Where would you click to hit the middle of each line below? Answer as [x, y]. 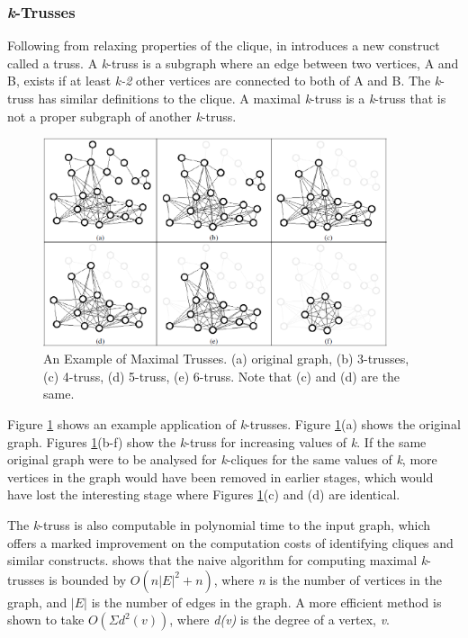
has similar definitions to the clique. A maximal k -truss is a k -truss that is [242, 98]
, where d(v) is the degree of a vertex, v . [279, 620]
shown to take [46, 620]
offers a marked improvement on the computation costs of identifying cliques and [230, 542]
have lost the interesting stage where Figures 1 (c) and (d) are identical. [204, 494]
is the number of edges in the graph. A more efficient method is [266, 602]
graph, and [37, 602]
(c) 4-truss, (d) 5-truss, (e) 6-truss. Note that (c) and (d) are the [222, 376]
